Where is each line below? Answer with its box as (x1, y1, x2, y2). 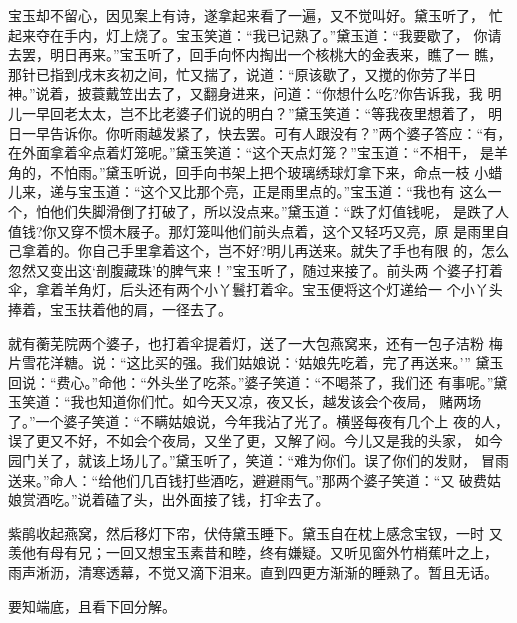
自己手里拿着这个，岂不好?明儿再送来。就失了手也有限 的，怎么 (91, 240, 510, 261)
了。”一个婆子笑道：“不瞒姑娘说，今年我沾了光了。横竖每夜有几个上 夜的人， (8, 410, 509, 431)
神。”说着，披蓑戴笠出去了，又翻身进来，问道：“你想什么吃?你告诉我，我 (8, 83, 483, 104)
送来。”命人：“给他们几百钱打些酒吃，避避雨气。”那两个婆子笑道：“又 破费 (8, 469, 488, 490)
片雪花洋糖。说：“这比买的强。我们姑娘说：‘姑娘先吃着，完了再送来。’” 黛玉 (8, 352, 504, 373)
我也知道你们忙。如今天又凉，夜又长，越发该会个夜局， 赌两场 (70, 391, 482, 412)
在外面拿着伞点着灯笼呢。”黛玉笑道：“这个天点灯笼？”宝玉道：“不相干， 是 (8, 142, 495, 163)
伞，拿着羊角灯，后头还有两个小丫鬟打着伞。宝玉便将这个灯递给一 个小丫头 (8, 279, 503, 300)
